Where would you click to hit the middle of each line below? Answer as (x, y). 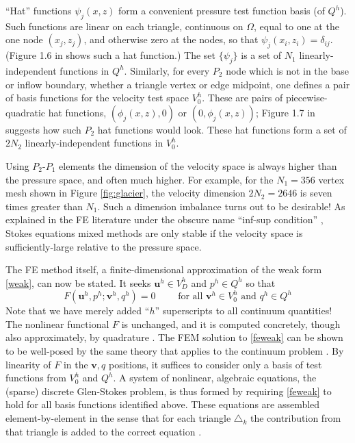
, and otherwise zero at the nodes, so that (171, 39)
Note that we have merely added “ (78, 311)
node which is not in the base (287, 70)
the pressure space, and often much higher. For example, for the (140, 179)
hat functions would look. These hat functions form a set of (222, 129)
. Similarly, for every (167, 70)
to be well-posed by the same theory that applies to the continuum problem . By (175, 351)
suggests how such (43, 129)
